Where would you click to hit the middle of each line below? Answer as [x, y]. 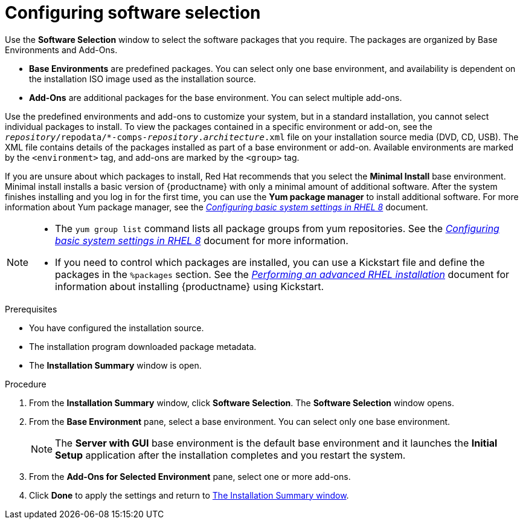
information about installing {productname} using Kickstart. [190, 286]
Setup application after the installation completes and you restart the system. [230, 455]
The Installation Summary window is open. [115, 365]
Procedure [26, 384]
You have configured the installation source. [117, 328]
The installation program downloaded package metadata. [143, 346]
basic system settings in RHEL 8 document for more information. [202, 240]
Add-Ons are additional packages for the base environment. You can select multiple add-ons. [216, 97]
